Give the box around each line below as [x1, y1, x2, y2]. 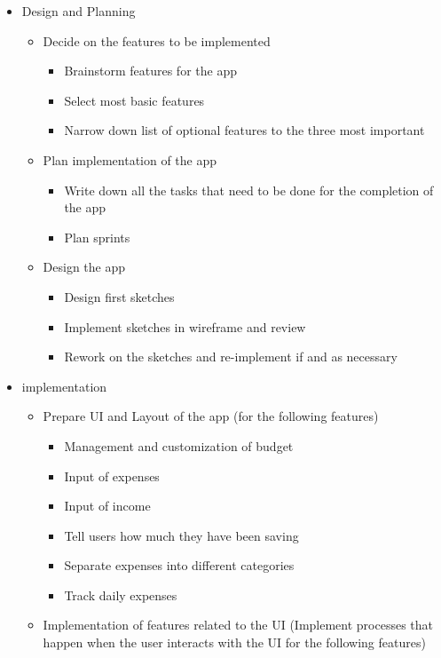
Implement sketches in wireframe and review [64, 317, 306, 336]
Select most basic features [64, 91, 205, 109]
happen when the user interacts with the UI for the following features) [43, 633, 426, 652]
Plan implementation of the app [43, 150, 217, 169]
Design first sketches [64, 287, 175, 305]
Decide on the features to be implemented [43, 31, 271, 50]
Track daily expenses [64, 585, 177, 604]
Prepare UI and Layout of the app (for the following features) [43, 407, 379, 425]
